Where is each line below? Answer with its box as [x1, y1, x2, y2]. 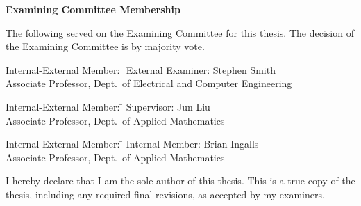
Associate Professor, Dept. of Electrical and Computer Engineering [6, 76, 292, 90]
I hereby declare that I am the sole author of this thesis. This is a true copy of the [6, 173, 355, 188]
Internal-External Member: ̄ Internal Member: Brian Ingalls [6, 136, 259, 151]
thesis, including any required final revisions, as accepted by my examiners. [6, 187, 325, 201]
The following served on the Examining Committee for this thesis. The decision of [6, 25, 354, 40]
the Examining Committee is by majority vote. [6, 39, 205, 54]
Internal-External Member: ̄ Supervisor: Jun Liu [6, 99, 210, 113]
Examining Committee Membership [6, 2, 180, 16]
